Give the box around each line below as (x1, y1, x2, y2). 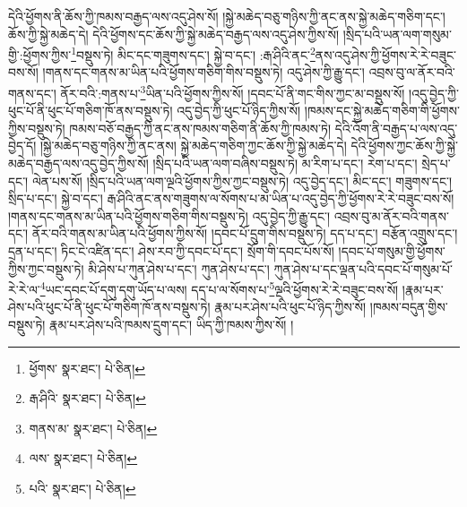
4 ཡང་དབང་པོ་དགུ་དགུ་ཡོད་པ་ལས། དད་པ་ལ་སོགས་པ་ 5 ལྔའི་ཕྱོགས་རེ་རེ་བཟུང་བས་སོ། (39, 278, 399, 298)
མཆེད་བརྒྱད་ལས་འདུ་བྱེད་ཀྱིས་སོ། (8, 154, 149, 173)
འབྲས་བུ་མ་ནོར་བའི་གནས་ (333, 206, 449, 225)
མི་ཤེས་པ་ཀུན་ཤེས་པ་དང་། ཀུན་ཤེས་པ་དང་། (88, 259, 270, 278)
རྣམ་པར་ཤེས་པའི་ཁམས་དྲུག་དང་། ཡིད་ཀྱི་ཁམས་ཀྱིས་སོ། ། (49, 315, 294, 334)
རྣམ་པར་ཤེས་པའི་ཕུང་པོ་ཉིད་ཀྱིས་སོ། (214, 297, 367, 316)
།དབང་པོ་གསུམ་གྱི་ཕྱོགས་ (338, 242, 445, 261)
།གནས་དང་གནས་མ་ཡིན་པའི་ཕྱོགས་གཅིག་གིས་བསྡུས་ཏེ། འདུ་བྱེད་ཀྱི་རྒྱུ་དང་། (8, 206, 331, 225)
